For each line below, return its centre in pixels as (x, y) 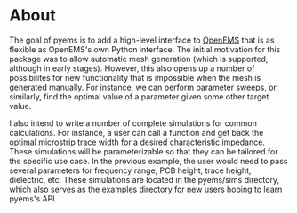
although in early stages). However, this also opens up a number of (132, 68)
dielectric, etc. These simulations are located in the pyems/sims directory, (144, 179)
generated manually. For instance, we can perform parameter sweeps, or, (144, 87)
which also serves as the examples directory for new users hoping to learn (146, 189)
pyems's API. (33, 198)
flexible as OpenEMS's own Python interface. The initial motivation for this (145, 49)
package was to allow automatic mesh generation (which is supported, (139, 59)
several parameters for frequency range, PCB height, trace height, (130, 170)
